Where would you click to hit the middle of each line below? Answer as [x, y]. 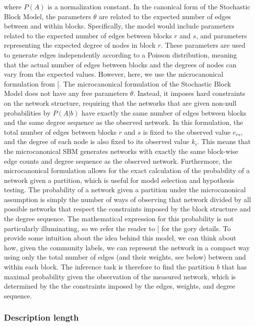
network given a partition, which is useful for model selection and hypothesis [119, 180]
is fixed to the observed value [187, 132]
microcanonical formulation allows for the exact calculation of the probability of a [127, 170]
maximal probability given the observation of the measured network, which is [120, 276]
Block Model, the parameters [48, 16]
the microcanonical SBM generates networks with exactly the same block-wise [121, 151]
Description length [41, 317]
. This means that [224, 141]
